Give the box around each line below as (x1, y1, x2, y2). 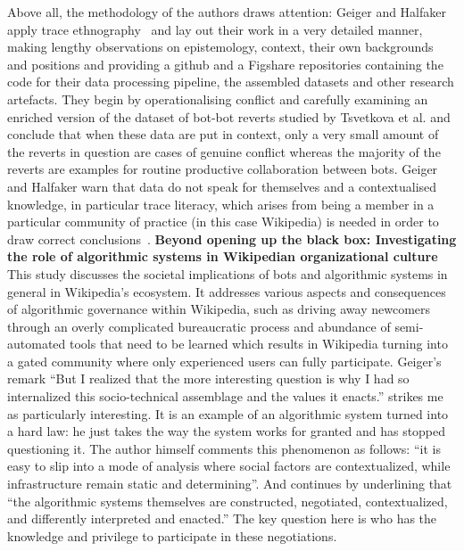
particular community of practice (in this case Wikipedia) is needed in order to (7, 212, 439, 231)
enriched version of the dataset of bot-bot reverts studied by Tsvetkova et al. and (7, 107, 451, 126)
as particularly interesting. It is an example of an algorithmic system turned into (7, 404, 449, 423)
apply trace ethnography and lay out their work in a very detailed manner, (7, 20, 423, 38)
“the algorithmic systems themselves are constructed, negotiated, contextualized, (7, 491, 448, 510)
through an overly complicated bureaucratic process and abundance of (7, 317, 391, 335)
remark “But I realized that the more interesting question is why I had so (7, 369, 410, 388)
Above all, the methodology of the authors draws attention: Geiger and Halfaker (7, 3, 446, 21)
